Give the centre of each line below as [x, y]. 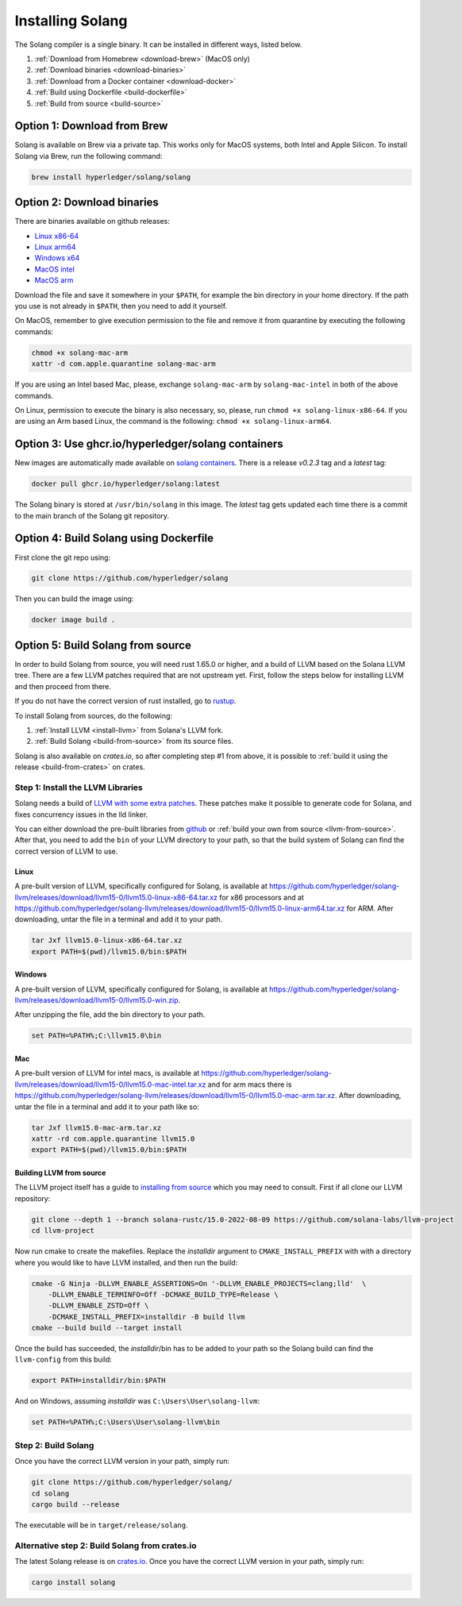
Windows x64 [57, 258]
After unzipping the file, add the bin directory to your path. [110, 1015]
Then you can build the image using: [74, 599]
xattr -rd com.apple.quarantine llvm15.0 [113, 1139]
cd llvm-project [63, 1231]
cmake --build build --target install [107, 1328]
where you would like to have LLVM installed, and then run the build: [126, 1262]
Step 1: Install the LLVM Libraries [79, 788]
